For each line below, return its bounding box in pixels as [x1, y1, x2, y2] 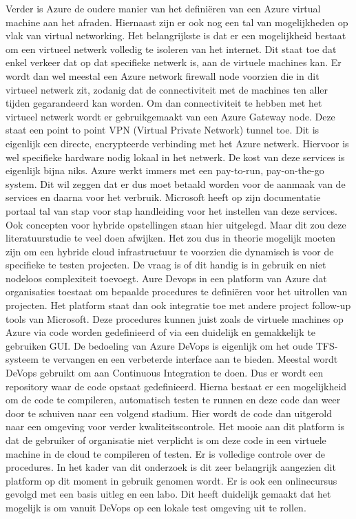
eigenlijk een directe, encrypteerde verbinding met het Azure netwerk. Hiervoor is [6, 136, 349, 150]
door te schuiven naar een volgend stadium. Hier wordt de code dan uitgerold [6, 405, 333, 420]
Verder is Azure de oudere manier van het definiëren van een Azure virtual [6, 1, 321, 15]
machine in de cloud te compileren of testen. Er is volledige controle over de [6, 446, 326, 460]
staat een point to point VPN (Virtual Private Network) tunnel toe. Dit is [6, 123, 320, 137]
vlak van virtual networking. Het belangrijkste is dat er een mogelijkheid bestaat [6, 28, 346, 43]
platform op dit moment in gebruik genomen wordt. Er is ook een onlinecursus [6, 473, 337, 487]
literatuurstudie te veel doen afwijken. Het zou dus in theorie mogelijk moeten [6, 231, 335, 245]
